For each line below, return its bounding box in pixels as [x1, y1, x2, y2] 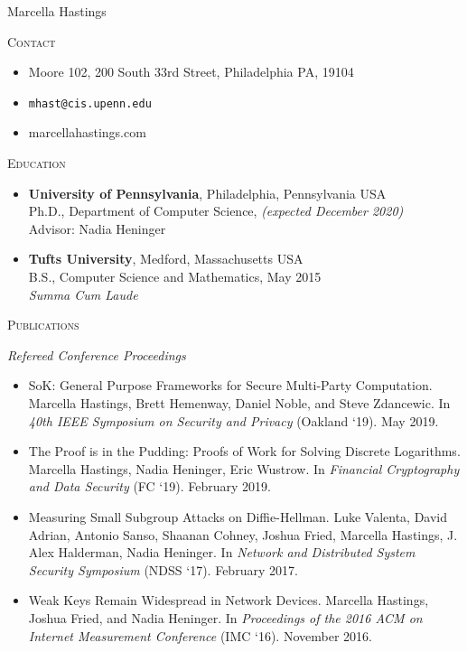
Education [7, 154, 66, 172]
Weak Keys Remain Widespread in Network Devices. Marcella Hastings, [28, 591, 429, 610]
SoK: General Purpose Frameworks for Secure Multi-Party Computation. [28, 376, 433, 395]
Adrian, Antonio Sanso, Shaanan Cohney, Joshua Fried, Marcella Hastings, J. [28, 525, 458, 544]
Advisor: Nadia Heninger [28, 219, 166, 238]
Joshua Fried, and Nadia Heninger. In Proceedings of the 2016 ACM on [28, 608, 423, 627]
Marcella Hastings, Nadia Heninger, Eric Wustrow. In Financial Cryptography [28, 459, 460, 478]
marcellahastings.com [28, 123, 146, 142]
